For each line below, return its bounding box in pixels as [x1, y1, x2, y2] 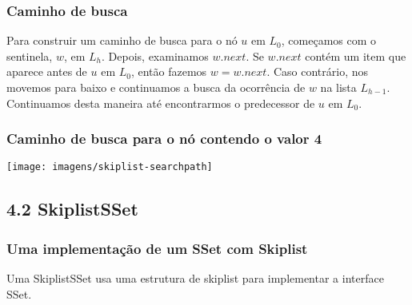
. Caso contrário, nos [266, 63, 369, 80]
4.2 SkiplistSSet [6, 196, 138, 221]
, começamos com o [281, 32, 377, 49]
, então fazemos [130, 63, 207, 80]
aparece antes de [6, 63, 87, 80]
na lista [320, 79, 357, 95]
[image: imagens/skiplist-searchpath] [6, 161, 213, 173]
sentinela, [6, 47, 53, 64]
